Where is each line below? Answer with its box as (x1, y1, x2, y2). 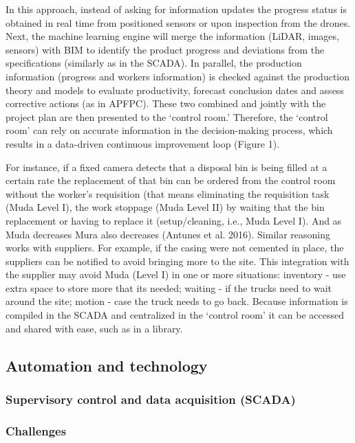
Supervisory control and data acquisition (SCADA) (6, 390, 296, 407)
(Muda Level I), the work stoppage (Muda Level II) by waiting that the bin (6, 200, 325, 214)
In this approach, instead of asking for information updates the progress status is (6, 2, 347, 16)
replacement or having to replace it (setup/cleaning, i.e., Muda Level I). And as (6, 213, 342, 227)
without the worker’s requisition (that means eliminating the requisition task (6, 186, 330, 201)
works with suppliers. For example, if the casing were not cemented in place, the (6, 240, 344, 255)
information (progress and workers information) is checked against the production (6, 69, 350, 83)
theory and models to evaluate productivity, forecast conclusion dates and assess (6, 82, 344, 97)
